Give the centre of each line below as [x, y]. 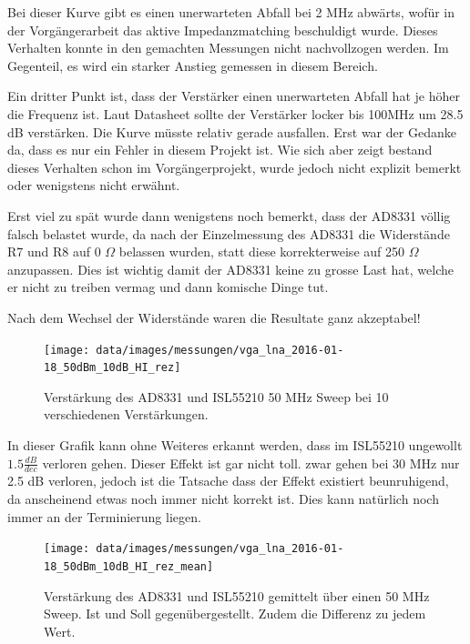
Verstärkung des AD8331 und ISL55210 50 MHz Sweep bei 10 [216, 396]
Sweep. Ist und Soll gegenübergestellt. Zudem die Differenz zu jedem [235, 614]
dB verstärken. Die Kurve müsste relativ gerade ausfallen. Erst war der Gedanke [232, 131]
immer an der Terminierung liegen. [104, 516]
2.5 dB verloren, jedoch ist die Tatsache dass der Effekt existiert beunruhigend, [228, 481]
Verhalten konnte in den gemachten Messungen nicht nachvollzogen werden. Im [228, 48]
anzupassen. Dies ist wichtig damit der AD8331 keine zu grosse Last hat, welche [230, 269]
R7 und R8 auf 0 [54, 252]
